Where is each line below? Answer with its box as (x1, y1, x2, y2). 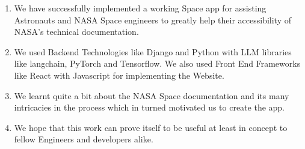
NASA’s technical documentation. (14, 25, 139, 38)
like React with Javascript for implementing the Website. (14, 68, 224, 81)
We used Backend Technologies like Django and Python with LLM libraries (14, 45, 292, 58)
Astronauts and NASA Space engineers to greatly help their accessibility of (14, 13, 292, 26)
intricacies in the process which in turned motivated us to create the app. (14, 101, 285, 114)
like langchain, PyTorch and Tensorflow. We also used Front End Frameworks (14, 57, 301, 70)
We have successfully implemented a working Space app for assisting (14, 2, 266, 14)
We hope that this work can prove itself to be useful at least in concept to (14, 121, 288, 133)
